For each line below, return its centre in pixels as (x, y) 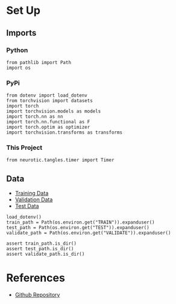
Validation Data (34, 199)
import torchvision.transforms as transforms (64, 133)
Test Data (27, 206)
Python (17, 50)
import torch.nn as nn (35, 117)
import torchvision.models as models (54, 112)
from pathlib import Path (39, 62)
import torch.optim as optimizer (48, 128)
